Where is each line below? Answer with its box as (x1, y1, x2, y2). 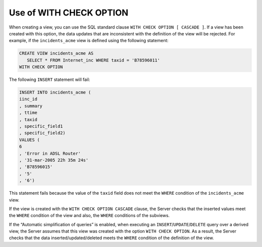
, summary (19, 103, 43, 108)
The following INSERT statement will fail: (9, 77, 90, 82)
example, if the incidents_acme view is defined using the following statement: (9, 38, 169, 44)
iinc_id (19, 96, 37, 102)
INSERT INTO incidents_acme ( (19, 90, 91, 95)
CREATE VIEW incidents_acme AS (19, 51, 94, 56)
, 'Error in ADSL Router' (19, 151, 81, 156)
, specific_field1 (19, 123, 63, 129)
